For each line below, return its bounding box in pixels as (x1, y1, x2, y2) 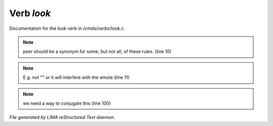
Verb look (9, 8, 51, 19)
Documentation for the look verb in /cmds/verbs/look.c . (9, 25, 125, 31)
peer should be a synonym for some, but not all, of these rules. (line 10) (23, 49, 171, 55)
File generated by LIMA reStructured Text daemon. (9, 114, 115, 120)
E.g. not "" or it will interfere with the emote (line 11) (23, 74, 130, 80)
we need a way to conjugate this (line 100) (23, 100, 111, 106)
